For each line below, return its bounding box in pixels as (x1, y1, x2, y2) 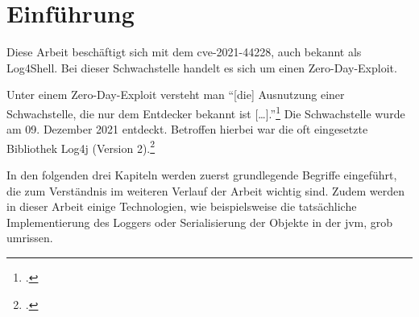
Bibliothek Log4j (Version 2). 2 (6, 137, 156, 156)
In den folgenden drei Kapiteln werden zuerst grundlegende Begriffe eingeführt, (6, 167, 397, 183)
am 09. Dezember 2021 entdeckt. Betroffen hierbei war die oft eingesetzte (6, 121, 368, 138)
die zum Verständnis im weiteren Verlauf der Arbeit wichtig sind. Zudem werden (6, 182, 404, 199)
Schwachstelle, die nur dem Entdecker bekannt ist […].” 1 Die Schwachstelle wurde (6, 102, 405, 121)
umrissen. (6, 229, 53, 246)
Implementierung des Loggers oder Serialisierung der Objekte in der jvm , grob (6, 213, 393, 230)
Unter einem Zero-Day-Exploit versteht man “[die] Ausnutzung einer (6, 86, 345, 103)
